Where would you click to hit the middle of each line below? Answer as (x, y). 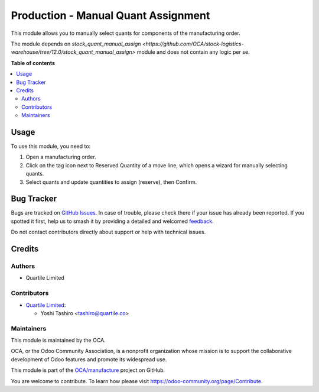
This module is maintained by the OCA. (58, 341)
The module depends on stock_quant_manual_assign (76, 44)
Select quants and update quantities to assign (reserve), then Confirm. (111, 182)
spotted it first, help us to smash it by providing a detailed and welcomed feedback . (112, 221)
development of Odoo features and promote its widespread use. (89, 359)
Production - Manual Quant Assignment (110, 15)
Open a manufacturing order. (61, 157)
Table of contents (33, 63)
